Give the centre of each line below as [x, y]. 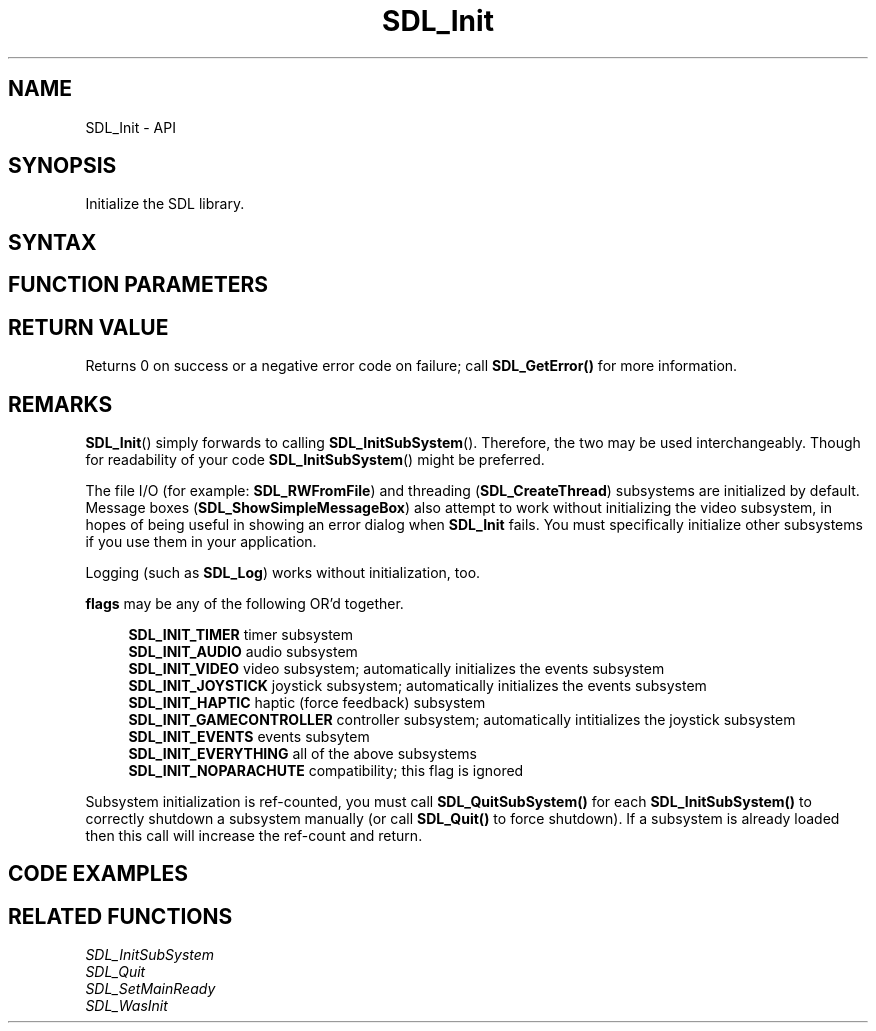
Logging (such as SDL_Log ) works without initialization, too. [283, 572]
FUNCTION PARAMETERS [138, 285]
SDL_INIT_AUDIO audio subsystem [243, 651]
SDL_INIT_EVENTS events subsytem [249, 736]
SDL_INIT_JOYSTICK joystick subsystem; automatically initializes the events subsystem [417, 685]
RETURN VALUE [88, 327]
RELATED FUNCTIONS [120, 916]
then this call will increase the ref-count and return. [254, 835]
